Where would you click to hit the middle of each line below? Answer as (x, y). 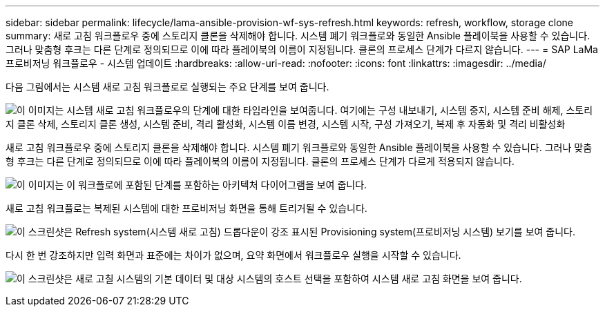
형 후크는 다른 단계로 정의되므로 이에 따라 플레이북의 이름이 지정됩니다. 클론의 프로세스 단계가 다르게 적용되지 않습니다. (260, 161)
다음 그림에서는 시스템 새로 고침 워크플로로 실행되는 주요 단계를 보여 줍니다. (167, 87)
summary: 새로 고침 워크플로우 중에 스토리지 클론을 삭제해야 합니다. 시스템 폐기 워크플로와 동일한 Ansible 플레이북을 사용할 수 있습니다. (298, 36)
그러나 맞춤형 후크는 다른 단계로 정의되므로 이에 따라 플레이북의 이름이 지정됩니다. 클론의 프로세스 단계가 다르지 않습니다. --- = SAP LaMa (302, 49)
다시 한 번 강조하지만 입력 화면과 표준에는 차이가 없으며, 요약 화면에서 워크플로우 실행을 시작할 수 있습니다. (233, 255)
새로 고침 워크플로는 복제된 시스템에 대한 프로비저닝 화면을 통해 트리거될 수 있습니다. (186, 208)
